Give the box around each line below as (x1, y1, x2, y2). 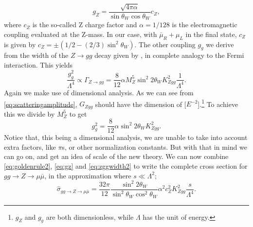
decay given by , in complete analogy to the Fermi (94, 50, 244, 60)
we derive (206, 39, 234, 49)
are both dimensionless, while (46, 211, 134, 222)
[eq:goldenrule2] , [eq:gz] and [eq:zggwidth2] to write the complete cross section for (4, 161, 248, 171)
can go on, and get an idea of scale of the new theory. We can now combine (4, 151, 229, 161)
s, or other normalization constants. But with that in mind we (62, 141, 247, 152)
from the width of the (4, 50, 69, 60)
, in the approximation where (44, 170, 131, 180)
